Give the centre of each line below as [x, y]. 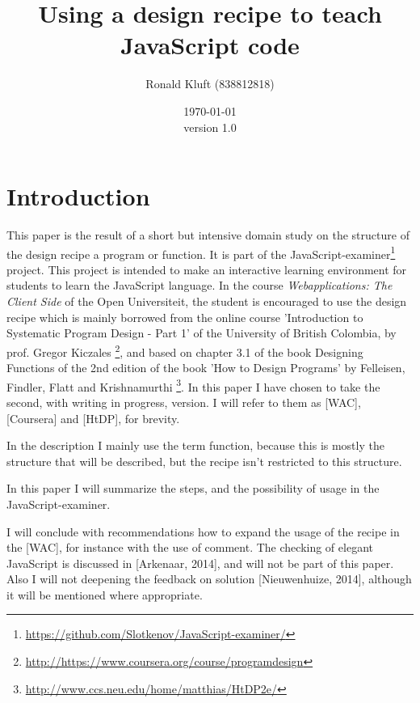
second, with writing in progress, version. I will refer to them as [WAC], [184, 402]
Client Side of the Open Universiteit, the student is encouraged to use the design [207, 301]
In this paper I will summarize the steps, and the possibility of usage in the [193, 488]
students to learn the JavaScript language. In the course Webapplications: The [199, 285]
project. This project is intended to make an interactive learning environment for [207, 269]
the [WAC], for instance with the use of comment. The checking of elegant [190, 547]
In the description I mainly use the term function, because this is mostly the [195, 445]
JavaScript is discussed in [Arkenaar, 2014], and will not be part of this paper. [200, 563]
